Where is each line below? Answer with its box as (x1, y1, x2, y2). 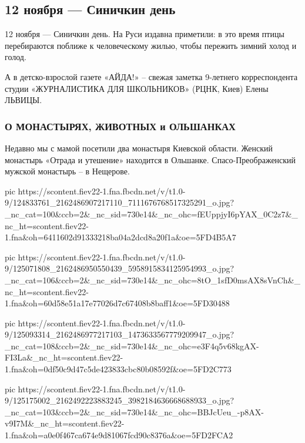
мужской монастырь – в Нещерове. (5, 165, 130, 177)
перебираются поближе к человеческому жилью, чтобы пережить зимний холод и (5, 39, 297, 51)
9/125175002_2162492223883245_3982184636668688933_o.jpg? (5, 394, 234, 406)
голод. (5, 51, 26, 63)
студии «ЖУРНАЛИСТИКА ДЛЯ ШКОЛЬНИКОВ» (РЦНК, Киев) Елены (5, 82, 269, 94)
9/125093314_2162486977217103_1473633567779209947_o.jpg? (5, 328, 234, 340)
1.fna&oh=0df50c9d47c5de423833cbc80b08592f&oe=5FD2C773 (5, 363, 232, 375)
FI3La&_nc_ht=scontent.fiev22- (5, 351, 123, 363)
